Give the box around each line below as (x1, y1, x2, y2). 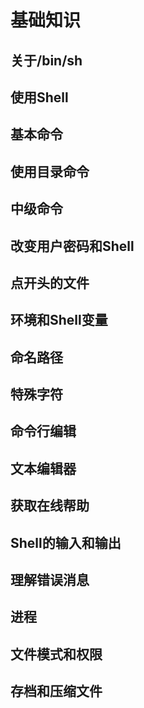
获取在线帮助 (10, 497, 90, 515)
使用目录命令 (10, 163, 90, 180)
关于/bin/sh (10, 52, 83, 69)
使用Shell (10, 89, 69, 106)
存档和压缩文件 (10, 683, 103, 700)
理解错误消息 (10, 572, 90, 589)
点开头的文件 (10, 274, 90, 291)
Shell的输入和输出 (10, 534, 122, 551)
